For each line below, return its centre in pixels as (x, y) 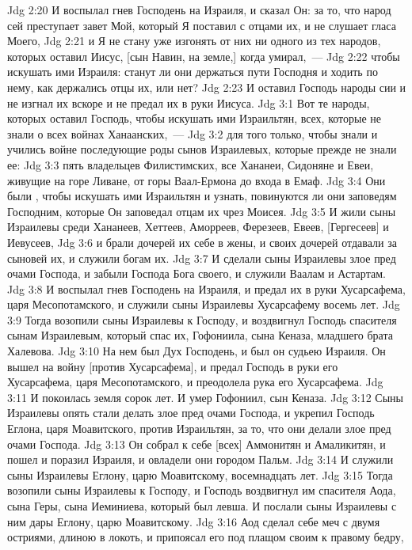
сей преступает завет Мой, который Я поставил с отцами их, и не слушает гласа (202, 25)
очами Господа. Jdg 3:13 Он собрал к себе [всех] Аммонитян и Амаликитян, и (196, 444)
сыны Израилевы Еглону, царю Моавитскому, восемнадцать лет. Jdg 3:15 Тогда (200, 474)
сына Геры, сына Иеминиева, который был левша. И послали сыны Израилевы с (202, 506)
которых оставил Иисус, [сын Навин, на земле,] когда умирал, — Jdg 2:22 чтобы (204, 56)
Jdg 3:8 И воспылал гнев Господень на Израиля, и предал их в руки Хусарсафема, (206, 288)
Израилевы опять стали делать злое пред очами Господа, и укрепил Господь (191, 413)
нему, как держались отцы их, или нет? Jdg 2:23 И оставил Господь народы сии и (207, 87)
